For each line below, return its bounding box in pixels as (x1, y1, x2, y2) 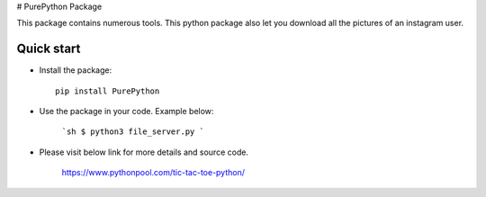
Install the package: (39, 65, 112, 76)
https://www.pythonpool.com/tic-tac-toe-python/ (61, 167, 246, 178)
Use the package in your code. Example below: (39, 106, 214, 117)
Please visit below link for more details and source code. (39, 147, 249, 157)
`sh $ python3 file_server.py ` (61, 127, 204, 137)
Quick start (16, 41, 81, 57)
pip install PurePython (55, 85, 160, 96)
